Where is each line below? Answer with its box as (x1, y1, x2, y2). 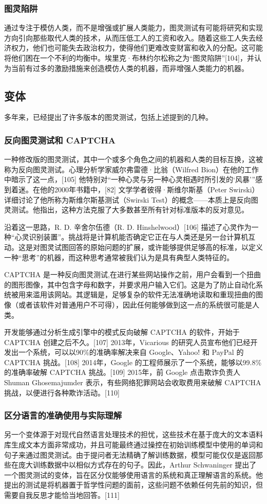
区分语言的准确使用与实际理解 (4, 409, 122, 422)
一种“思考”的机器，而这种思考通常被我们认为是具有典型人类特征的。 (4, 251, 234, 262)
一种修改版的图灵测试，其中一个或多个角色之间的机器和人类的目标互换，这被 (4, 154, 263, 165)
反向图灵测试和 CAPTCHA (4, 133, 116, 146)
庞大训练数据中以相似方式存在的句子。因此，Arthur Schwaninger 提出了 (18, 459, 257, 470)
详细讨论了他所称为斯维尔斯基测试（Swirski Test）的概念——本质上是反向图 (4, 194, 258, 205)
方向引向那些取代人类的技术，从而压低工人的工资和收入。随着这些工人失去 (4, 32, 256, 43)
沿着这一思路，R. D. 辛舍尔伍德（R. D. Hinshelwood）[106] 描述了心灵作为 (4, 221, 252, 232)
